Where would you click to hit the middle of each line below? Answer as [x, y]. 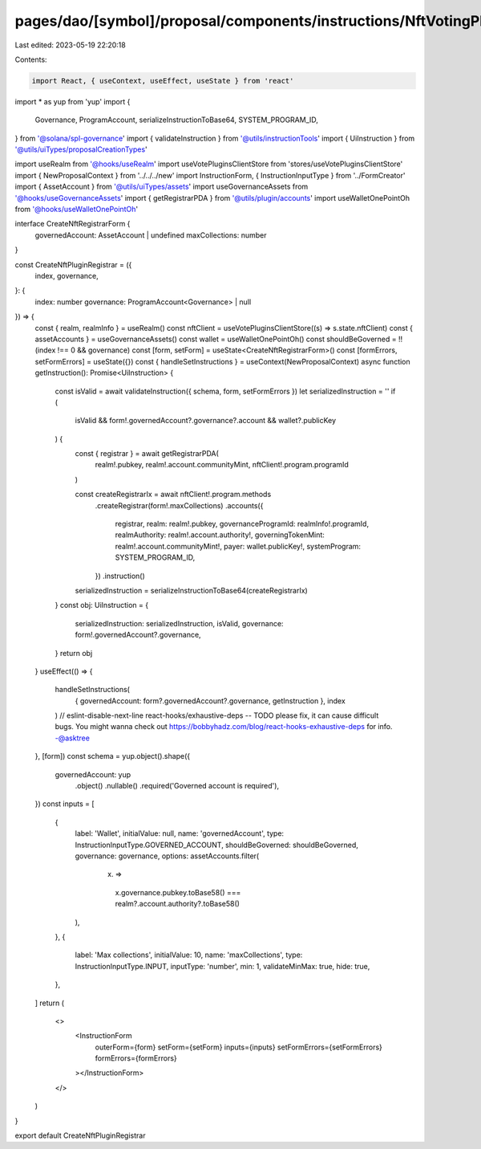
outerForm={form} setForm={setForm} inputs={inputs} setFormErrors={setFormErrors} [238, 1047]
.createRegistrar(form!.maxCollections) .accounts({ [179, 505]
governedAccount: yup [93, 774]
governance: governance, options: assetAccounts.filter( [167, 856]
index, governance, [67, 275]
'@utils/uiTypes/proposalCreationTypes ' [81, 149]
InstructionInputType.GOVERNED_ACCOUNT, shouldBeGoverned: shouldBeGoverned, [216, 845]
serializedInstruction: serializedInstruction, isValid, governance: [179, 623]
